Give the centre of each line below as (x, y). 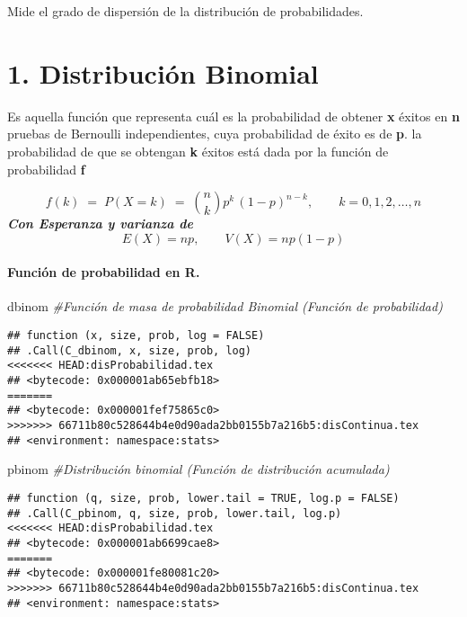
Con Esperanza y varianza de (101, 224)
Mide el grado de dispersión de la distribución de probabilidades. (185, 11)
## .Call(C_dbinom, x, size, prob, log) (130, 350)
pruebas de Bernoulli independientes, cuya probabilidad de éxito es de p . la (215, 134)
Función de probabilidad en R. (104, 272)
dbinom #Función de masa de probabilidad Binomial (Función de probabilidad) (225, 306)
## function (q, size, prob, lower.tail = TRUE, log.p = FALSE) (203, 498)
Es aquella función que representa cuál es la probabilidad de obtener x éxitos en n (233, 116)
